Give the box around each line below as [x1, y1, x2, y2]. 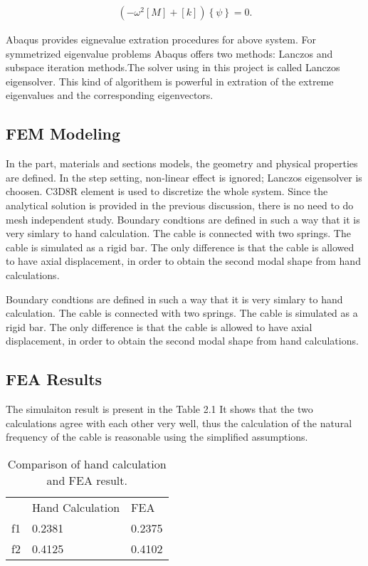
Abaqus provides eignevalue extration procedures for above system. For [6, 32, 316, 47]
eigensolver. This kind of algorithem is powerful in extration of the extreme [6, 73, 334, 88]
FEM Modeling [6, 122, 121, 145]
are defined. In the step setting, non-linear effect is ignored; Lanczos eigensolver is [6, 169, 362, 184]
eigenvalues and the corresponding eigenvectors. [6, 88, 214, 103]
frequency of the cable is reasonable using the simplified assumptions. [6, 429, 308, 444]
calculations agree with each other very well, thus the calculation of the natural [6, 415, 352, 430]
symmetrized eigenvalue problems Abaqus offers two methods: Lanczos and [6, 46, 333, 61]
